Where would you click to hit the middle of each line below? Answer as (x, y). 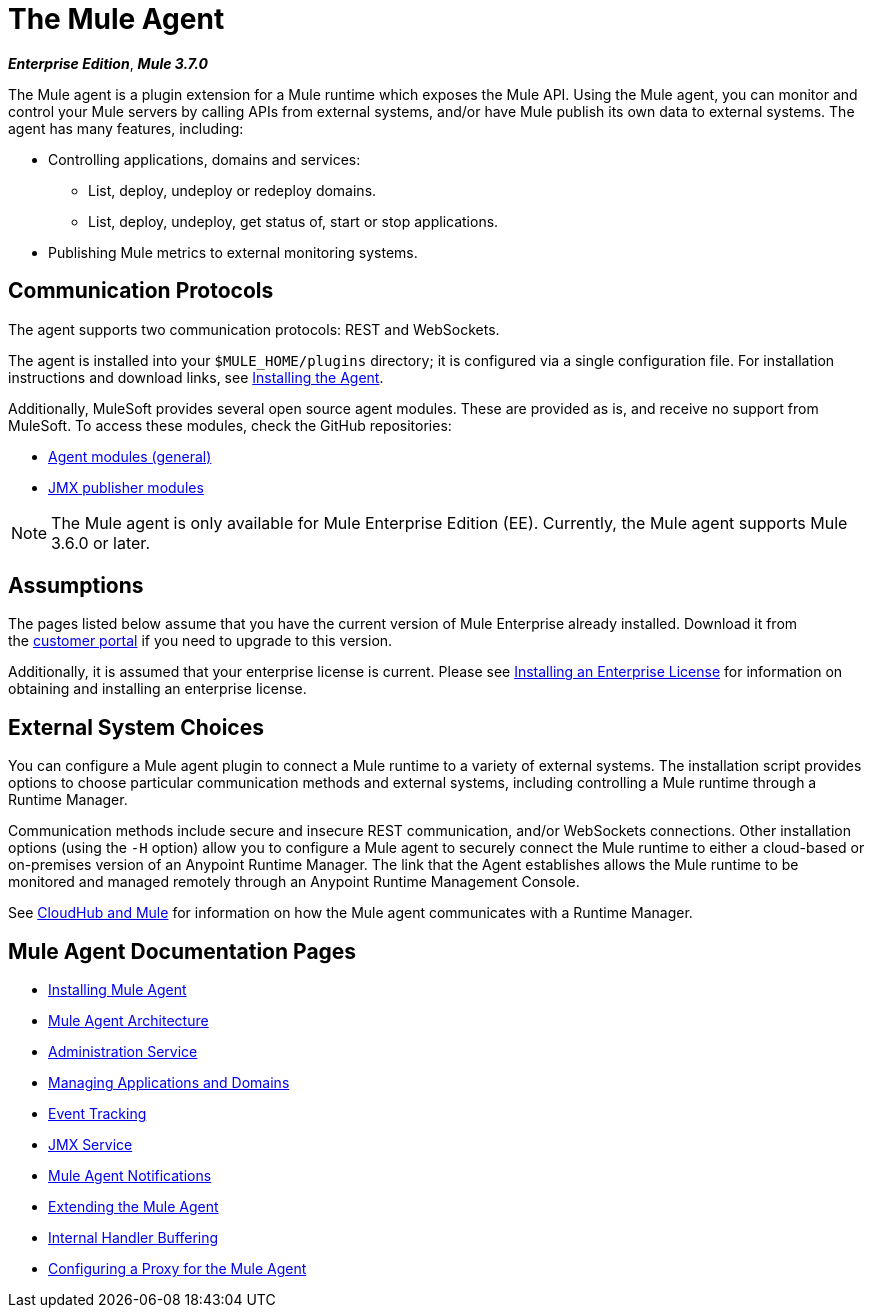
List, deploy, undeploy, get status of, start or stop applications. (293, 221)
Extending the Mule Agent (133, 1207)
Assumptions (76, 586)
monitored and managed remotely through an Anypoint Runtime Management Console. (294, 882)
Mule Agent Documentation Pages (182, 951)
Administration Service (123, 1052)
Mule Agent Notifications (130, 1176)
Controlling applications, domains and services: (204, 159)
